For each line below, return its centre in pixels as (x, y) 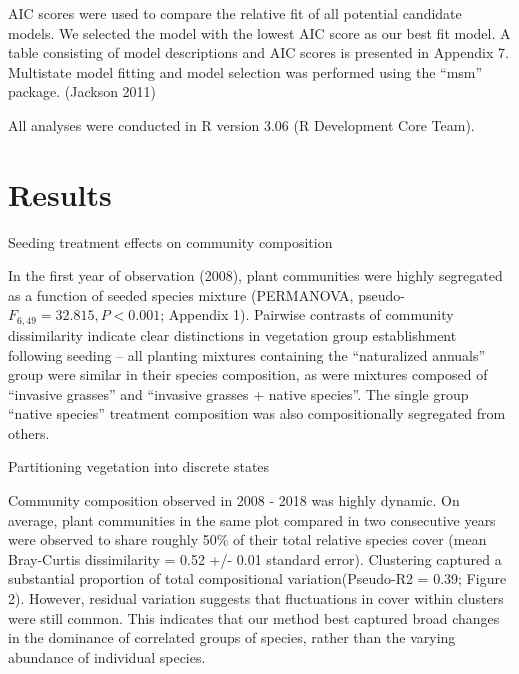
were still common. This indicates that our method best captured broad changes (254, 617)
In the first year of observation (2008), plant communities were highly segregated (255, 275)
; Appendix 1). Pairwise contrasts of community (307, 314)
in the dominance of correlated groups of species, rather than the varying (232, 637)
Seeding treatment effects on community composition (170, 241)
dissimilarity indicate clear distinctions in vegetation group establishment (232, 334)
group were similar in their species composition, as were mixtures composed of (248, 374)
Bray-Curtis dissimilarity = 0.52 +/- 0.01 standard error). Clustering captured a (255, 558)
